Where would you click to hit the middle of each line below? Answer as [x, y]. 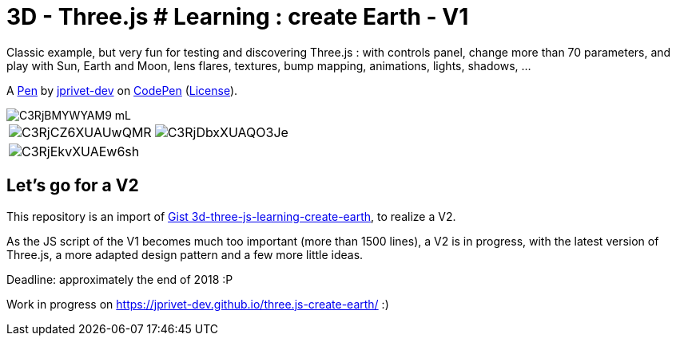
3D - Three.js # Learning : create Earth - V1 [238, 17]
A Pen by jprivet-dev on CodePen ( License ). [122, 90]
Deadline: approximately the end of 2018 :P [120, 279]
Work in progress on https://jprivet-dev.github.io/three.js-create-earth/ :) [198, 304]
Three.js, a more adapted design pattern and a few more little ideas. [185, 254]
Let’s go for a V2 [73, 186]
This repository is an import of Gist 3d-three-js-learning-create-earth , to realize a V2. [231, 216]
